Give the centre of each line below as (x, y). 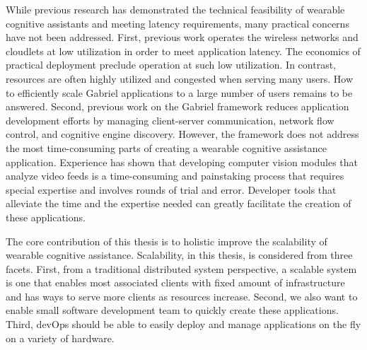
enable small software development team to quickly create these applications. (172, 310)
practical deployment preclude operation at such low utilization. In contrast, (171, 65)
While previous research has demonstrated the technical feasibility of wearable (175, 9)
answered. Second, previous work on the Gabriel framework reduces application (177, 106)
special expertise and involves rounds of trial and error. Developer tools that (171, 189)
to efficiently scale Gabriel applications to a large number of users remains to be (179, 92)
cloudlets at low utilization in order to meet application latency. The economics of (183, 51)
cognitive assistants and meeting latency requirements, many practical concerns (177, 23)
